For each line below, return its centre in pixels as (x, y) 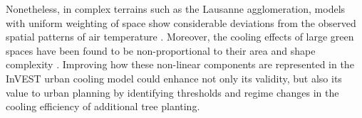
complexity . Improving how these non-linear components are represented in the (180, 64)
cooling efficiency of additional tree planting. (103, 106)
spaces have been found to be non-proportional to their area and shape (161, 50)
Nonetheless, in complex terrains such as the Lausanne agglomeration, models (176, 9)
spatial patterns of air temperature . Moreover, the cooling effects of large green (180, 37)
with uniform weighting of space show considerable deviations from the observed (181, 22)
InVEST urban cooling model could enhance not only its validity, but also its (174, 78)
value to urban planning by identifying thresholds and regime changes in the (172, 92)
